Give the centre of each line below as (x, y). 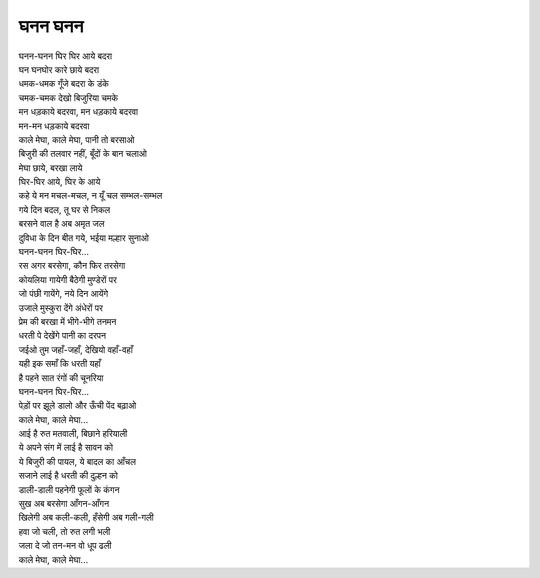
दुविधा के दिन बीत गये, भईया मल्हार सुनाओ (84, 237)
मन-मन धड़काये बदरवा (54, 126)
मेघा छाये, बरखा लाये (50, 167)
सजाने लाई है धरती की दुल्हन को (68, 476)
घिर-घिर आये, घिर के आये (59, 182)
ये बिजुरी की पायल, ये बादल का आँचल (77, 461)
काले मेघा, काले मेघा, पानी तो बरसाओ (76, 139)
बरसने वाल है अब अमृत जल (61, 224)
